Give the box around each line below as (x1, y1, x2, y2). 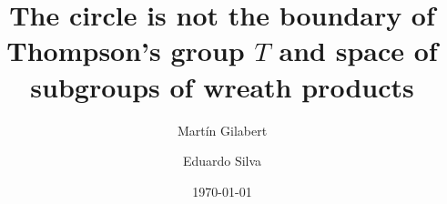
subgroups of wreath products (30, 67, 414, 105)
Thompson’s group (6, 32, 245, 69)
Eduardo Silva (182, 151, 262, 170)
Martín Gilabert (177, 120, 268, 139)
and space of (279, 32, 438, 69)
